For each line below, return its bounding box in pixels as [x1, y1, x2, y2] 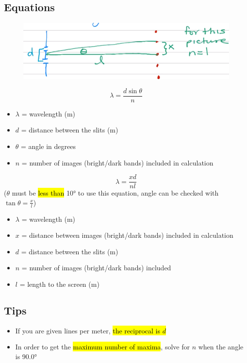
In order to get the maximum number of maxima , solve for [15, 342, 190, 352]
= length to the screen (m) [19, 279, 99, 289]
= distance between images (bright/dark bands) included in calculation [21, 230, 233, 240]
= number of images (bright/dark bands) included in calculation [21, 157, 214, 167]
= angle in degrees [21, 141, 76, 151]
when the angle [198, 342, 244, 352]
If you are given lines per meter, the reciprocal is [15, 325, 161, 335]
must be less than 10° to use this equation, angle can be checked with [12, 188, 219, 198]
